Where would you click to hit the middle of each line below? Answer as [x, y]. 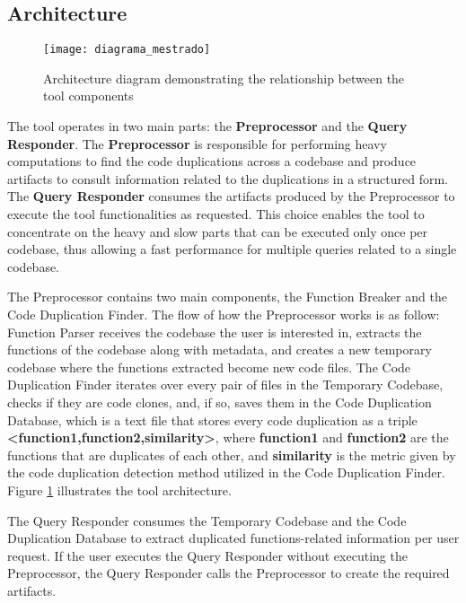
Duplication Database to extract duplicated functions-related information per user [233, 538]
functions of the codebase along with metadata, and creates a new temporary [220, 350]
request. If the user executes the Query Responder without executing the [207, 555]
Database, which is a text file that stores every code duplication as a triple [212, 419]
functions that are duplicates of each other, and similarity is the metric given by [232, 454]
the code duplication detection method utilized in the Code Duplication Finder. [226, 472]
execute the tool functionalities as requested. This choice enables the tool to [216, 214]
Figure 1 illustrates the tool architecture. [119, 489]
